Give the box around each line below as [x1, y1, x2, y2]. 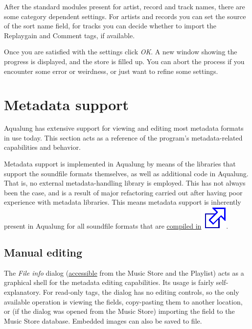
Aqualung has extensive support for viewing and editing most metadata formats [4, 123, 244, 133]
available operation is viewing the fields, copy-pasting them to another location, [4, 296, 243, 306]
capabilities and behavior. [4, 142, 81, 152]
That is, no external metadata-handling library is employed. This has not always [4, 178, 246, 188]
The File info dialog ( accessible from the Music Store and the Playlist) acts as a [4, 267, 244, 278]
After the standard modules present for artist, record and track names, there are [4, 1, 245, 11]
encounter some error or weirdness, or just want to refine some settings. [4, 66, 218, 76]
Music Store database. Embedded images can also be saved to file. [4, 315, 202, 326]
